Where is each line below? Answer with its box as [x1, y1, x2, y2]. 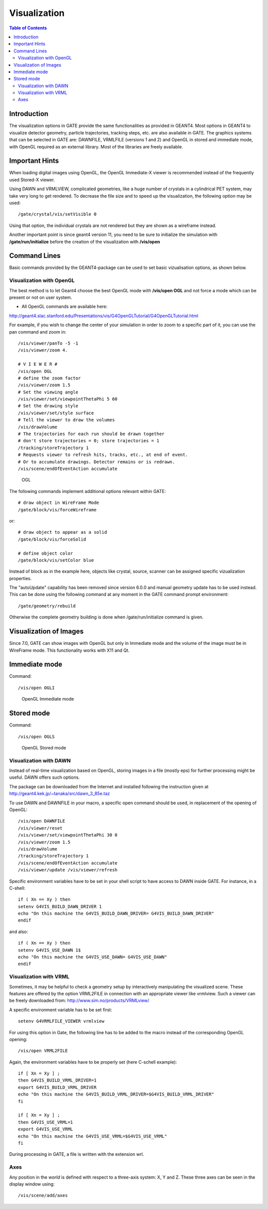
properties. [9, 575, 32, 581]
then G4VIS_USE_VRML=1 [18, 1119, 73, 1125]
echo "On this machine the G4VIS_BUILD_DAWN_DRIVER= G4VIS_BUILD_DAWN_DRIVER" [18, 911, 214, 916]
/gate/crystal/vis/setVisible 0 [18, 212, 97, 217]
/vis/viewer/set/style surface [18, 410, 94, 416]
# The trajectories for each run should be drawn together [18, 431, 165, 437]
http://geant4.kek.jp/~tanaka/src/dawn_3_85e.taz [9, 791, 110, 797]
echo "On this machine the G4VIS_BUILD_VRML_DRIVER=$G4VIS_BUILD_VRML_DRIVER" [18, 1091, 214, 1097]
